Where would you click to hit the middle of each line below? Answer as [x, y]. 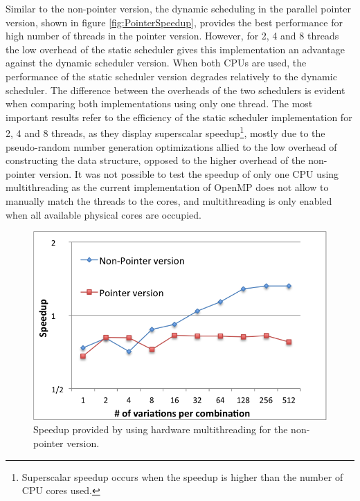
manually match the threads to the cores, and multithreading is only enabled [169, 200]
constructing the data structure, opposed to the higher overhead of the [155, 160]
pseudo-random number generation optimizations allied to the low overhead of [171, 146]
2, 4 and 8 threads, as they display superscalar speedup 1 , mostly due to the [165, 132]
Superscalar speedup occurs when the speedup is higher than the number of [182, 476]
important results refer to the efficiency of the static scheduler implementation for [179, 117]
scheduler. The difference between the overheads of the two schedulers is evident [175, 90]
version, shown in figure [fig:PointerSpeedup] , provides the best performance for [174, 22]
